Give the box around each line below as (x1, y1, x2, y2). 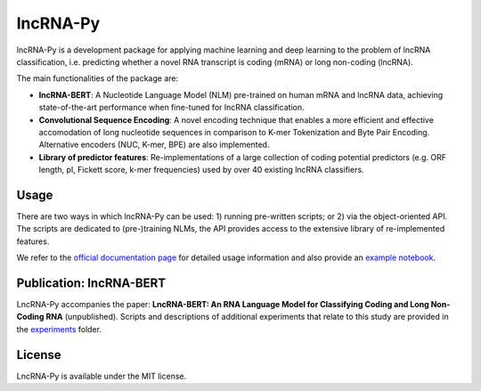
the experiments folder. (16, 323, 102, 334)
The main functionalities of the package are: (16, 73, 178, 84)
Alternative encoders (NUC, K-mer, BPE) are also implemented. (38, 139, 270, 151)
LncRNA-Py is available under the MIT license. (16, 371, 187, 381)
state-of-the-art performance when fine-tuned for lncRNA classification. (38, 102, 305, 113)
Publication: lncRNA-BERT (16, 275, 167, 290)
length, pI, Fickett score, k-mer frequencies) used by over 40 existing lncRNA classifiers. (38, 165, 364, 175)
